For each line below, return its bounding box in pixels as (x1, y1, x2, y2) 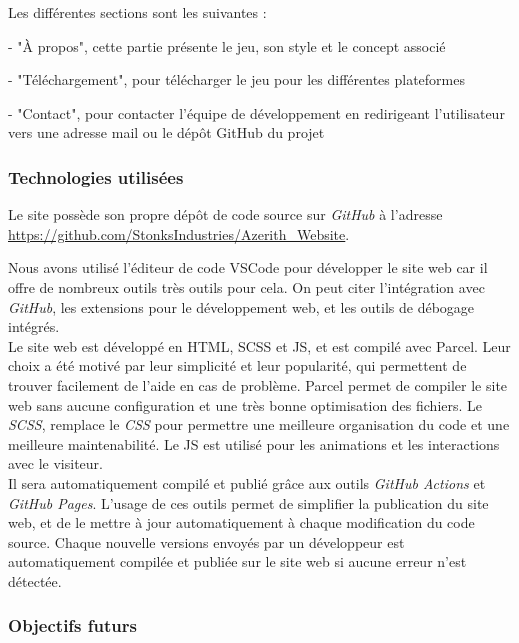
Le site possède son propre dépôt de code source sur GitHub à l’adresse (8, 204, 443, 225)
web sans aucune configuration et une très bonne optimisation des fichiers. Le (8, 394, 483, 415)
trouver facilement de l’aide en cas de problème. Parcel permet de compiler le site (8, 374, 508, 395)
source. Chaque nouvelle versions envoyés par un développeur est (8, 531, 405, 552)
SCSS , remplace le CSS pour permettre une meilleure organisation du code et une (8, 414, 510, 435)
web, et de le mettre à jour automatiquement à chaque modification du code (8, 512, 475, 533)
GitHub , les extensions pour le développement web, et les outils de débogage (8, 296, 475, 317)
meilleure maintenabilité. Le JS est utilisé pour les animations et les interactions (8, 433, 500, 454)
